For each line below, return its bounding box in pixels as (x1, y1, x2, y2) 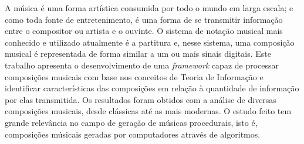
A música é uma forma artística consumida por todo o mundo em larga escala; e (5, 2, 293, 13)
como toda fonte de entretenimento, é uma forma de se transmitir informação (5, 13, 283, 25)
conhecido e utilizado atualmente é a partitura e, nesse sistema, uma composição (5, 36, 295, 48)
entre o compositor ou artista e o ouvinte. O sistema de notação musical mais (5, 25, 283, 37)
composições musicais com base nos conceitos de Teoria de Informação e (5, 70, 264, 83)
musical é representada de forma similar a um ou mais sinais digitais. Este (5, 47, 271, 60)
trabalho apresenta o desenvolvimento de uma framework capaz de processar (5, 59, 279, 71)
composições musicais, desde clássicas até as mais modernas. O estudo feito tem (5, 105, 292, 117)
